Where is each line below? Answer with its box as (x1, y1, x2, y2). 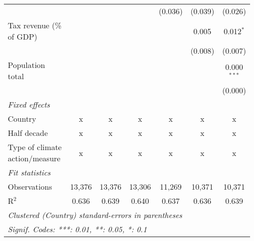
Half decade (8, 127, 48, 138)
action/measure (8, 153, 61, 164)
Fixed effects (8, 99, 50, 110)
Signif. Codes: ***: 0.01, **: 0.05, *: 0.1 (8, 223, 147, 235)
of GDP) (8, 31, 38, 42)
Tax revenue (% (8, 20, 62, 31)
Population (8, 59, 45, 70)
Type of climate (8, 141, 62, 153)
